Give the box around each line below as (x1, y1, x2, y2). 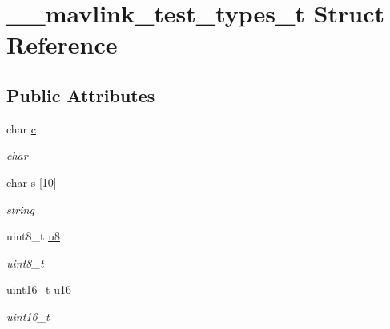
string (6, 200, 34, 217)
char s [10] (6, 173, 57, 190)
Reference (6, 28, 118, 61)
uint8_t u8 (6, 228, 60, 244)
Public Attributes (6, 82, 155, 107)
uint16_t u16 (6, 281, 71, 298)
